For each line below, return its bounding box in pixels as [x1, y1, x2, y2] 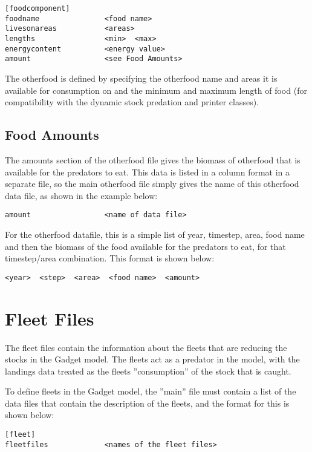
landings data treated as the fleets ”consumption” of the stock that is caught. [5, 364, 291, 377]
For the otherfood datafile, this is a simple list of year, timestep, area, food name [5, 228, 305, 240]
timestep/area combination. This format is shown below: [5, 252, 215, 264]
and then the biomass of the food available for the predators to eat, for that [5, 240, 286, 252]
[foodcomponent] [5, 4, 70, 13]
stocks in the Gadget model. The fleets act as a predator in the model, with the [5, 353, 300, 365]
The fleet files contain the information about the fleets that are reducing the [5, 341, 287, 353]
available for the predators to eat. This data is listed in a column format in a [5, 165, 290, 178]
